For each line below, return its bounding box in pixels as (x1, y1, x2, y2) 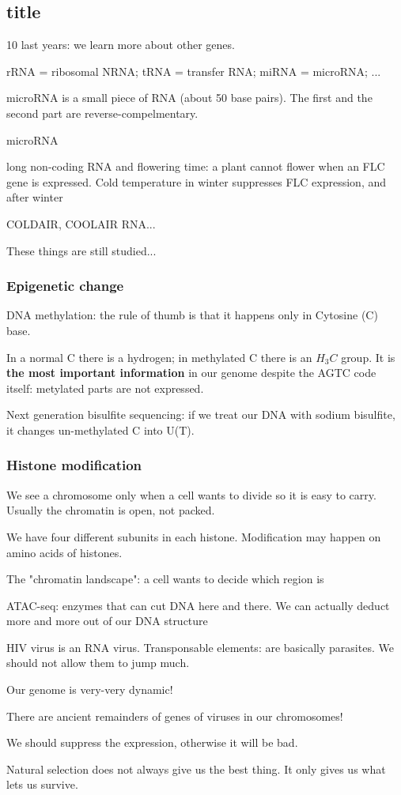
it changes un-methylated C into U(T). (6, 421, 195, 438)
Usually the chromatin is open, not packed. (6, 502, 215, 518)
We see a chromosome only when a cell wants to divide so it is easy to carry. (6, 486, 376, 503)
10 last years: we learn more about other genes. (6, 36, 235, 53)
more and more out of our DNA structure (6, 612, 208, 629)
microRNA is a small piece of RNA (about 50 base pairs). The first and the (6, 89, 373, 106)
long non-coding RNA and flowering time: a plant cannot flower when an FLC (6, 158, 385, 175)
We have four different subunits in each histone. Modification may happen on (6, 528, 381, 544)
